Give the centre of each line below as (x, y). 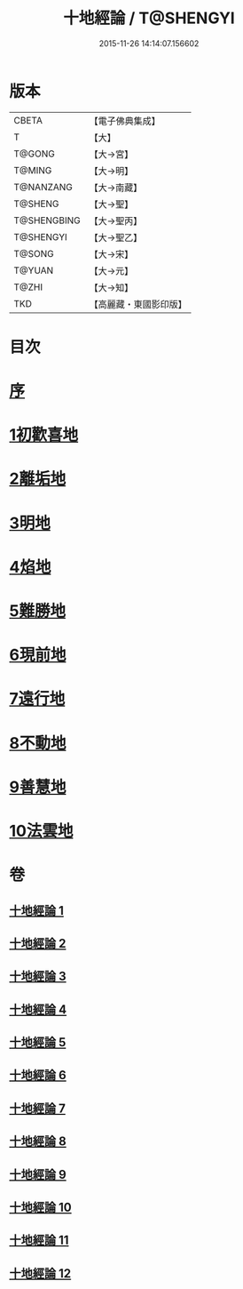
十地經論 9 (38, 1174)
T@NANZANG (43, 187)
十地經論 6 (38, 1075)
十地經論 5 (38, 1042)
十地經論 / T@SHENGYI (149, 18)
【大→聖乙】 (116, 237)
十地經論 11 (39, 1241)
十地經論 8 (38, 1142)
